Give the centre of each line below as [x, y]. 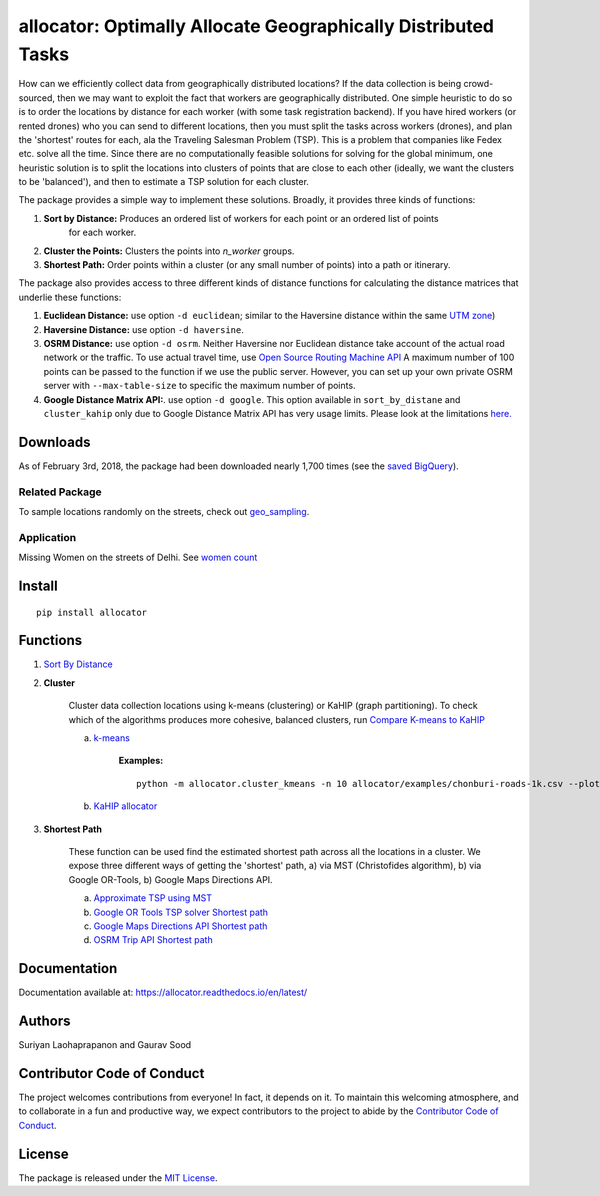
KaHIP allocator [125, 806]
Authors [44, 1021]
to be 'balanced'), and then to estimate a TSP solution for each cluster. [164, 182]
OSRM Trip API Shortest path [153, 940]
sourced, [36, 97]
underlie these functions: [70, 297]
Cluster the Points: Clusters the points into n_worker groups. [169, 251]
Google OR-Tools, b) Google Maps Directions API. [171, 879]
